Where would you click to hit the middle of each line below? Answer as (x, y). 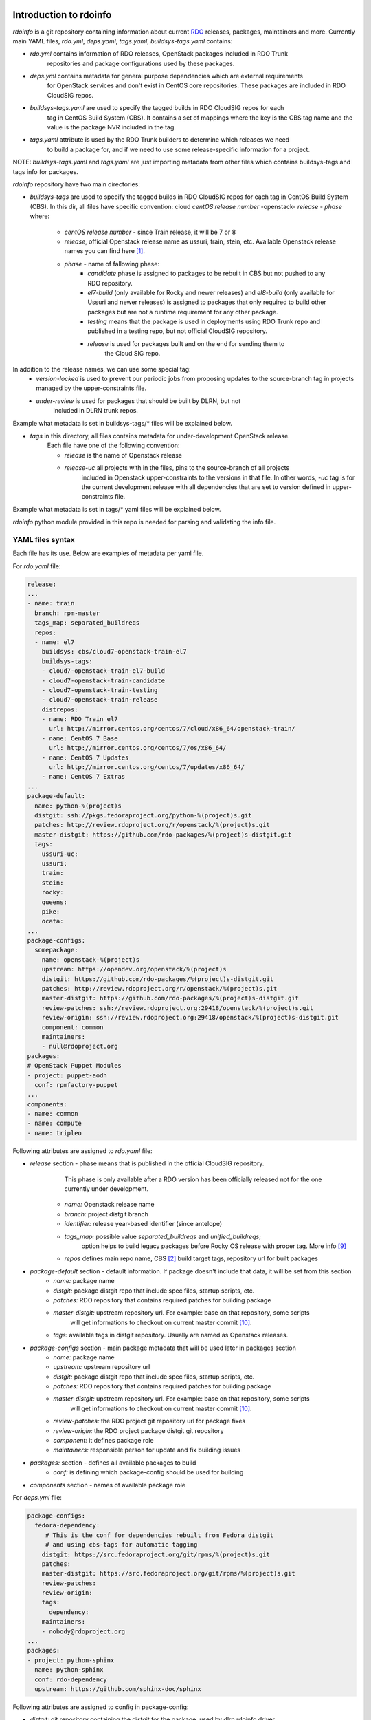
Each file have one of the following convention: (113, 445)
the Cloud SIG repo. (133, 354)
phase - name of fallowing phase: (112, 264)
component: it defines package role (103, 1441)
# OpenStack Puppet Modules (74, 1066)
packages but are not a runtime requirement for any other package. (183, 312)
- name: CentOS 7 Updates (85, 757)
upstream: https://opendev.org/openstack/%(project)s (134, 969)
